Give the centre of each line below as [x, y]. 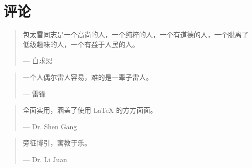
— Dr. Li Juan [45, 159]
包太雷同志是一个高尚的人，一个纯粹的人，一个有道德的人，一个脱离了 [136, 35]
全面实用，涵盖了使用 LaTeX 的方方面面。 [90, 110]
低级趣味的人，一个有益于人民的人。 [81, 44]
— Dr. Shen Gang [50, 126]
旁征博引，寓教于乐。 [57, 143]
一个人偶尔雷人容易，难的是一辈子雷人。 [88, 77]
